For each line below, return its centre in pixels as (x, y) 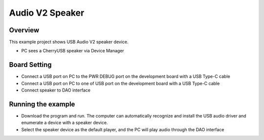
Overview (24, 30)
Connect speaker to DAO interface (56, 90)
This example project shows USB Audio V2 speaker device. (69, 42)
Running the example (42, 104)
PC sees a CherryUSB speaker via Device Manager (73, 51)
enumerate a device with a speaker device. (65, 123)
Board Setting (30, 65)
